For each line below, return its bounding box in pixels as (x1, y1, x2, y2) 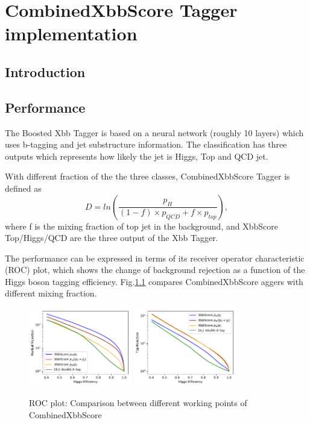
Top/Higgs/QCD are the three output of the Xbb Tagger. (5, 231, 218, 244)
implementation (5, 21, 138, 46)
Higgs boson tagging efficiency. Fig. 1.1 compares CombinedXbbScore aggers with (5, 275, 303, 287)
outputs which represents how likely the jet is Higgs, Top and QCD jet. (5, 149, 268, 162)
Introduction (5, 62, 86, 81)
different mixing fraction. (5, 287, 97, 299)
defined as (5, 181, 42, 194)
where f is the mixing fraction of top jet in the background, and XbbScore (5, 219, 278, 232)
